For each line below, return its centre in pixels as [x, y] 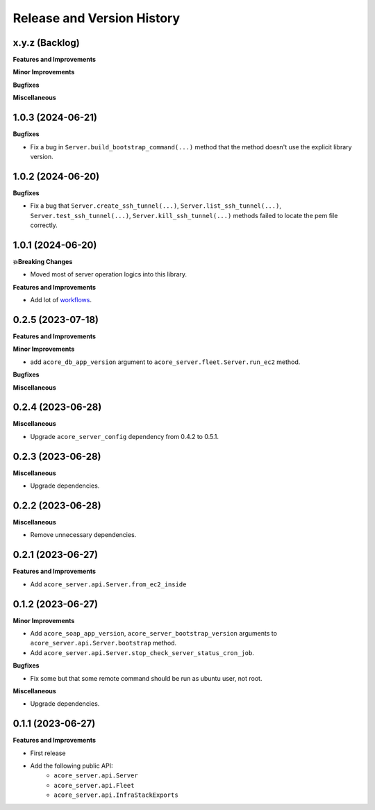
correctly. [44, 225]
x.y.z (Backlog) [46, 43]
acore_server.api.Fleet [94, 785]
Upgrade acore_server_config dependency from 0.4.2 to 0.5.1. [124, 436]
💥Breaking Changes [43, 261]
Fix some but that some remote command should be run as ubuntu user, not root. [146, 678]
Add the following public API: [72, 766]
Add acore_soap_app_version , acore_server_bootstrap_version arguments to [154, 634]
